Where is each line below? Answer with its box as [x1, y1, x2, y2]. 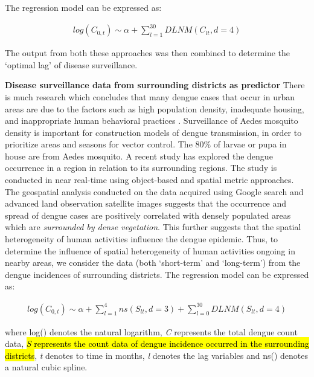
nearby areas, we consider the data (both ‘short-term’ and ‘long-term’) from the [5, 256, 301, 269]
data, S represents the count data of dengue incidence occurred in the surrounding [5, 337, 309, 350]
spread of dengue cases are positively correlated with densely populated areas [5, 208, 291, 221]
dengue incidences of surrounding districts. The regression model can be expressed [5, 268, 309, 280]
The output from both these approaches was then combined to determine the [5, 47, 290, 59]
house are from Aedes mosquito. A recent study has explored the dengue [5, 149, 273, 162]
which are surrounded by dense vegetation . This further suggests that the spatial [5, 221, 301, 233]
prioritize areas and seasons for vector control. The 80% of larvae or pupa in [5, 138, 287, 150]
